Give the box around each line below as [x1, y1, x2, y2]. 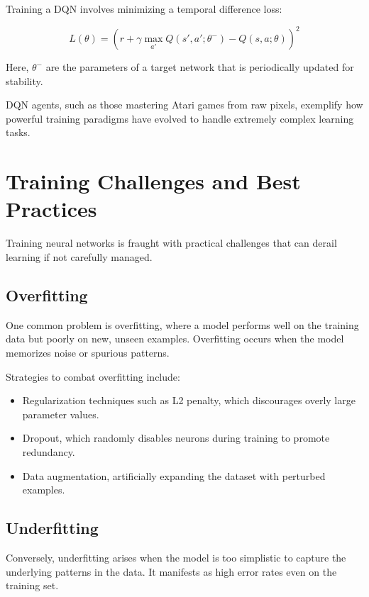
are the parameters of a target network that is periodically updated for [45, 60, 354, 74]
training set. [6, 578, 59, 593]
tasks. [6, 125, 31, 140]
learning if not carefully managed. [6, 249, 153, 264]
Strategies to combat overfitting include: [6, 369, 180, 384]
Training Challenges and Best [6, 167, 301, 196]
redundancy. [22, 444, 75, 459]
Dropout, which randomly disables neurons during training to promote [22, 430, 330, 445]
